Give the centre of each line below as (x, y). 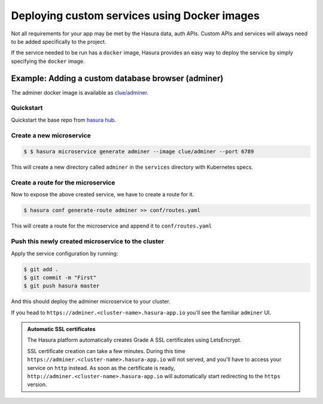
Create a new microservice (51, 135)
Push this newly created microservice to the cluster (88, 241)
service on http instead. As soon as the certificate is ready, (101, 367)
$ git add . (41, 269)
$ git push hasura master (62, 286)
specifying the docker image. (48, 61)
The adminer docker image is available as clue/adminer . (80, 92)
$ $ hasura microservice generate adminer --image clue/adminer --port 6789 (139, 152)
